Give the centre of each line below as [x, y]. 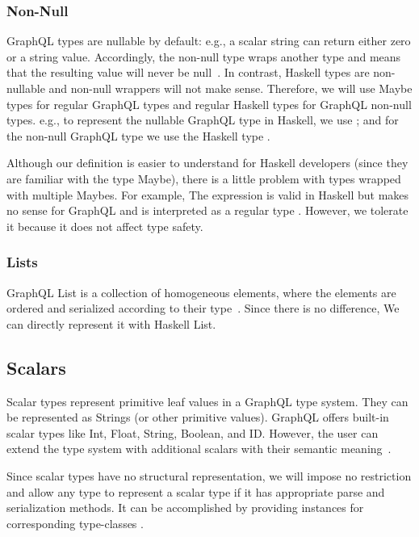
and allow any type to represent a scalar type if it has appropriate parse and [196, 491]
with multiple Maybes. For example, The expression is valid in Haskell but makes [208, 194]
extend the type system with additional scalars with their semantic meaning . [199, 449]
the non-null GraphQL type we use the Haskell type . [138, 135]
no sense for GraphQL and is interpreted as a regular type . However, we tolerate [207, 210]
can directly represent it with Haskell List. [111, 323]
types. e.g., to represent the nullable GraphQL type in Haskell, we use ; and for [203, 120]
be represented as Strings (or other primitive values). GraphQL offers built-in [198, 417]
